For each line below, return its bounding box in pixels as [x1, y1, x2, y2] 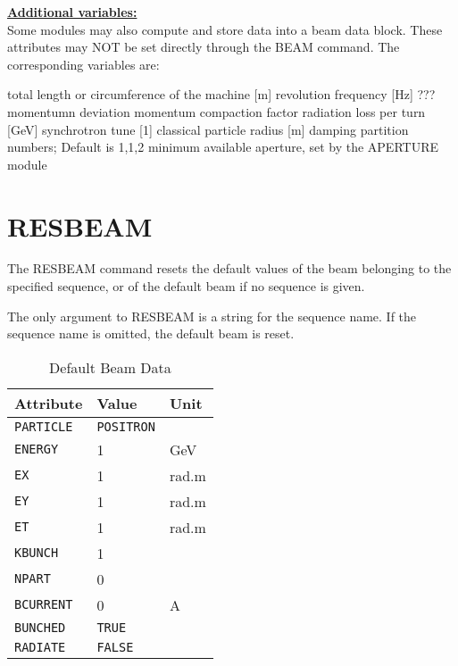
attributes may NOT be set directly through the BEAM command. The [7, 37, 400, 56]
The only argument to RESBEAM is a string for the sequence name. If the [7, 306, 417, 325]
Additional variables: [7, 3, 137, 21]
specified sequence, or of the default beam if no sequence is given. [7, 277, 365, 296]
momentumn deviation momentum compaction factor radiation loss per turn [7, 102, 426, 121]
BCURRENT [14, 597, 73, 612]
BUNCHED [14, 620, 66, 635]
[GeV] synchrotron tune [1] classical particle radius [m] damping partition [7, 120, 409, 138]
